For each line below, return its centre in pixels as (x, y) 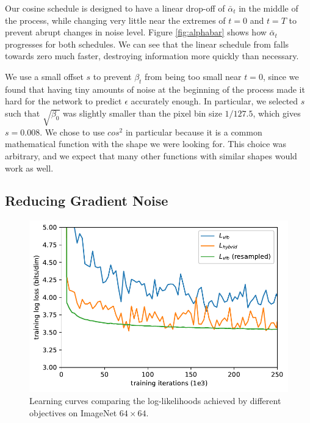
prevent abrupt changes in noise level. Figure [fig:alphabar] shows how (136, 32)
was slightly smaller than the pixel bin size (142, 113)
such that (23, 113)
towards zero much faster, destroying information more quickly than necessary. (152, 56)
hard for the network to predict (63, 101)
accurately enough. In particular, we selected (214, 101)
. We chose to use (72, 132)
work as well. (29, 168)
